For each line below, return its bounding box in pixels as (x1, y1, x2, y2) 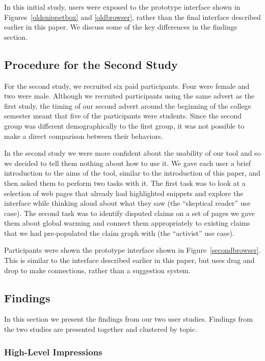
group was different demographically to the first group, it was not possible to (4, 120, 245, 131)
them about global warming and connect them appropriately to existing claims (4, 218, 250, 228)
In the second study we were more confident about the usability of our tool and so (4, 148, 261, 158)
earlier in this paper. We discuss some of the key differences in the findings (4, 21, 237, 32)
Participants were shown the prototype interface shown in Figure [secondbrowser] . (4, 245, 261, 255)
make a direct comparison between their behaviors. (4, 130, 163, 141)
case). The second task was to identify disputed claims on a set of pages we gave (4, 207, 255, 218)
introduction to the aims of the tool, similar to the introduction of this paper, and (4, 167, 260, 178)
